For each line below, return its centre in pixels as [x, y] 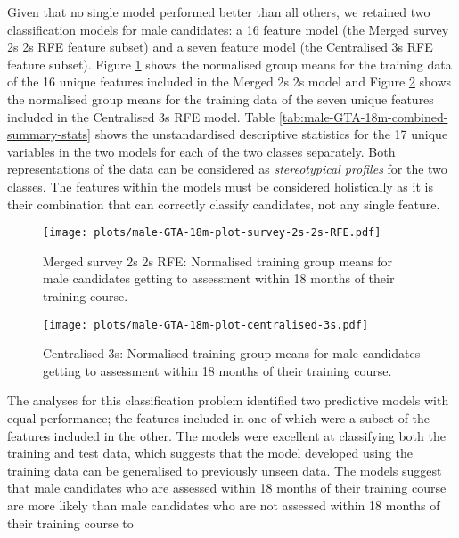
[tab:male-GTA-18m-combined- [363, 116]
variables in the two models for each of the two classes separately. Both [201, 151]
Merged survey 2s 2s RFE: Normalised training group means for [218, 261]
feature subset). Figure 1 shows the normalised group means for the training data [229, 64]
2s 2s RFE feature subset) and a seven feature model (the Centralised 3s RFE [220, 47]
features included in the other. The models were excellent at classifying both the [226, 435]
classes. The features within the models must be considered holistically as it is [220, 186]
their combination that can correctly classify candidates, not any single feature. [224, 204]
